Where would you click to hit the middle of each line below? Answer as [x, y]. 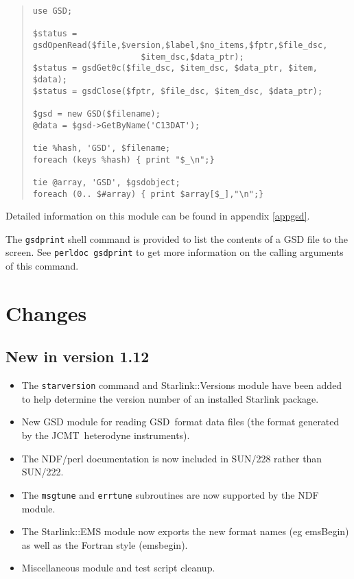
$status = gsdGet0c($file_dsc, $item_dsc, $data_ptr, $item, [175, 68]
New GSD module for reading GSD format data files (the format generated [180, 422]
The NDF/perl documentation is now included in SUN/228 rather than [172, 458]
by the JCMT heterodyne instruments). [106, 435]
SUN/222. [43, 472]
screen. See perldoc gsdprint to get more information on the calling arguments [175, 252]
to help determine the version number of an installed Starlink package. [170, 398]
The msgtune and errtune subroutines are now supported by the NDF [170, 494]
